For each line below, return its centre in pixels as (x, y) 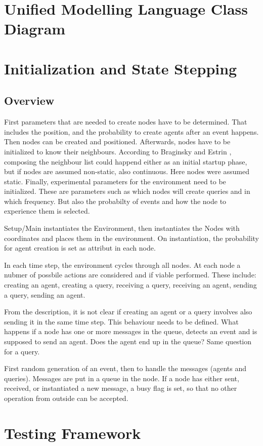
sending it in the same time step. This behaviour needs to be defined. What (121, 321)
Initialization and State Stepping (121, 68)
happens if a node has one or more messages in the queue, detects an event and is (131, 331)
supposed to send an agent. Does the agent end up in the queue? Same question (128, 341)
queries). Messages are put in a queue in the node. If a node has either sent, (122, 378)
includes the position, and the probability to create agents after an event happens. (131, 131)
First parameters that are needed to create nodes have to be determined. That (126, 122)
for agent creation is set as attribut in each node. (80, 248)
